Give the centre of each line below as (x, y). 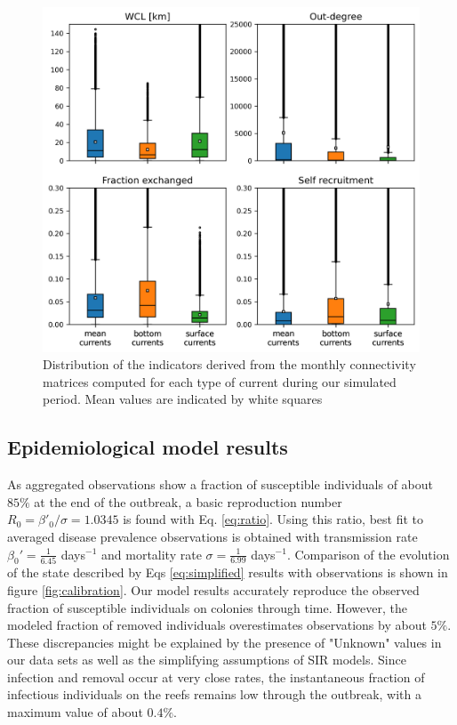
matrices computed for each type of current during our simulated (220, 381)
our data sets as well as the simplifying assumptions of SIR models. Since (207, 660)
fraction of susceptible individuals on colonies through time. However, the (208, 607)
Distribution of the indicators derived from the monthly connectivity (229, 364)
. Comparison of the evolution (368, 554)
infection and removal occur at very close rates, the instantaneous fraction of (216, 677)
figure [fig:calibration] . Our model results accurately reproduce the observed (213, 589)
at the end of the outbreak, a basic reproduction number (188, 501)
